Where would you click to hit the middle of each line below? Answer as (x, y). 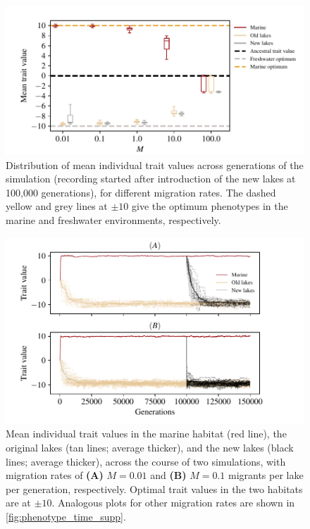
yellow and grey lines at (57, 206)
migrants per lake (266, 475)
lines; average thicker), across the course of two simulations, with (146, 461)
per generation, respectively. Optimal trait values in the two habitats (154, 488)
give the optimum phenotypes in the (210, 206)
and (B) (168, 475)
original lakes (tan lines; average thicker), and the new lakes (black (150, 447)
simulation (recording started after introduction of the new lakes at (151, 179)
